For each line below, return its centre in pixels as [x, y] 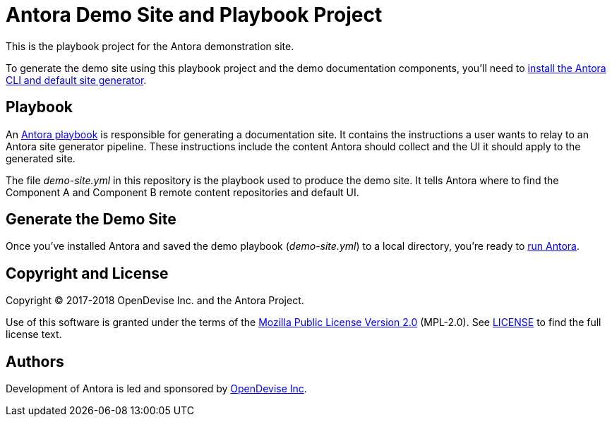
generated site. [41, 158]
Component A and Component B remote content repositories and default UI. [182, 192]
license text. [34, 334]
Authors [35, 361]
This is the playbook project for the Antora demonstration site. [150, 46]
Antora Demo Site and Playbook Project [194, 15]
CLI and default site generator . [76, 80]
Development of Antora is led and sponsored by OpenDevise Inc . [156, 389]
